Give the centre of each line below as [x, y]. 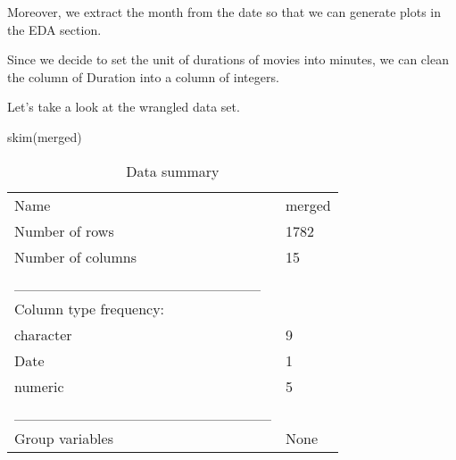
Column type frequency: [90, 308]
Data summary [173, 171]
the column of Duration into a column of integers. [143, 76]
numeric [39, 386]
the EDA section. [54, 29]
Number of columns [76, 256]
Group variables [64, 438]
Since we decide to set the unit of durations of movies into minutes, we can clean [228, 59]
